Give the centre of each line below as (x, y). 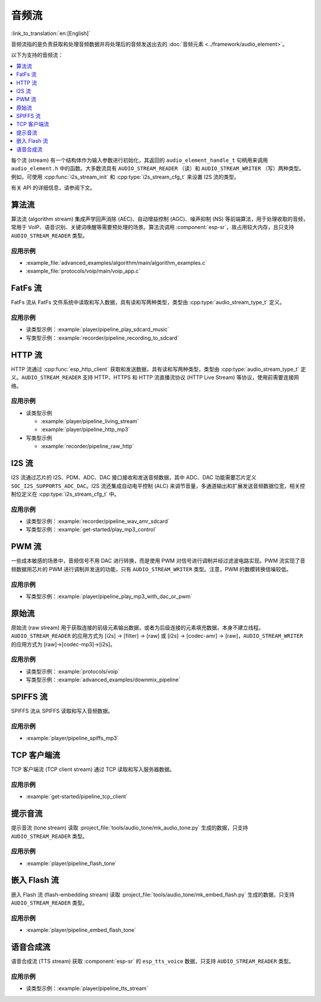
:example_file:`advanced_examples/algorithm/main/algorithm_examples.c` (117, 263)
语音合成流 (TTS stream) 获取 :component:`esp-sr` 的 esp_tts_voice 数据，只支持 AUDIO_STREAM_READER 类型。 (152, 961)
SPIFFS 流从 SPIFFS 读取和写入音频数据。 (62, 711)
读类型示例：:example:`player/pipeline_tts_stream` (87, 988)
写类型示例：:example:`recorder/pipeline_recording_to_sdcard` (103, 338)
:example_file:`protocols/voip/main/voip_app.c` (83, 271)
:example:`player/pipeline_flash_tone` (71, 863)
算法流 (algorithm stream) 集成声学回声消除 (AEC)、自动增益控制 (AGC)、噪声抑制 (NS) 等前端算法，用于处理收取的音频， (160, 219)
